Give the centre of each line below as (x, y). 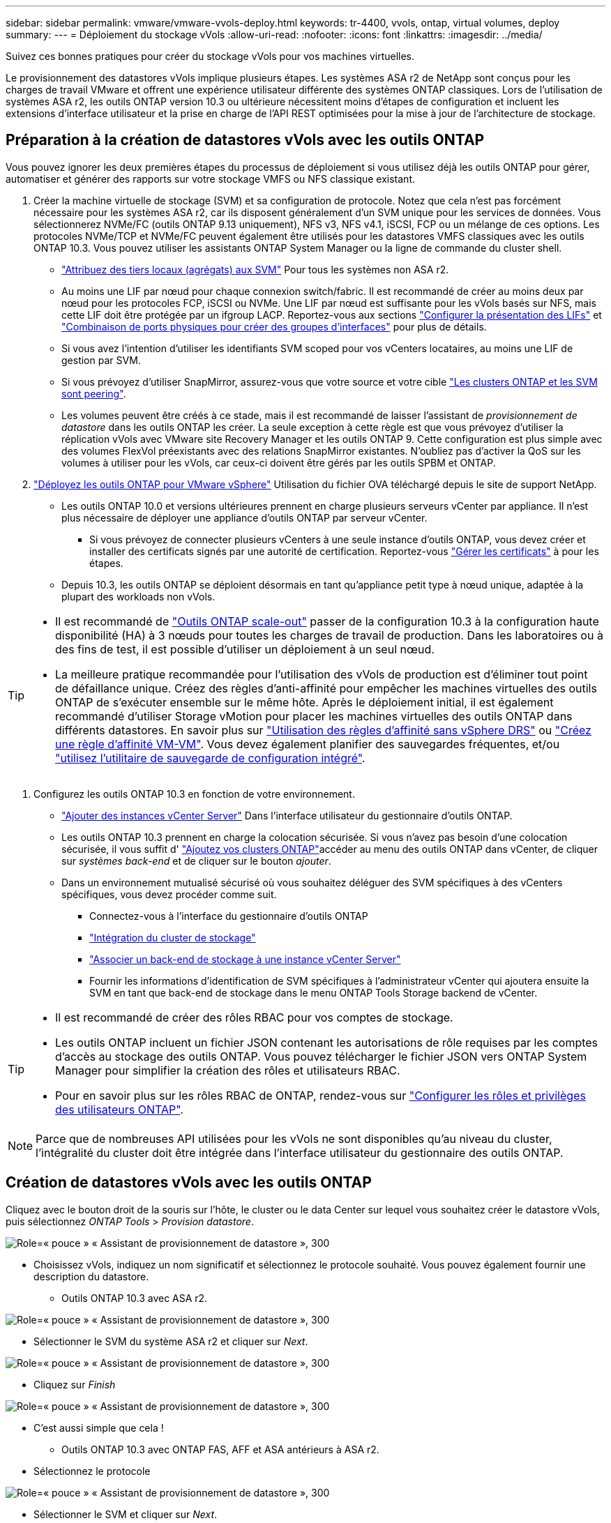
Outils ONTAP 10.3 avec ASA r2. (135, 1298)
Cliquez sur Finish (75, 1384)
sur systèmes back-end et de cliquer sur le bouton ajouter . (196, 861)
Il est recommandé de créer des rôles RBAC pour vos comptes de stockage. (254, 1017)
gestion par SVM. (101, 360)
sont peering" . (94, 393)
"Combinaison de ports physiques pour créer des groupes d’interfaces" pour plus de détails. (274, 326)
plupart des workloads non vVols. (138, 596)
